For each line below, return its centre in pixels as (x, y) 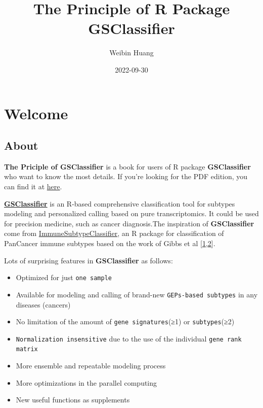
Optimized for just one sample (64, 277)
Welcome (36, 113)
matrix (27, 349)
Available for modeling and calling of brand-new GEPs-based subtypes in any (137, 294)
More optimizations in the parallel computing (86, 382)
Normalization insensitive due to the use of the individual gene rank (129, 338)
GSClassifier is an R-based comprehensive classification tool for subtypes (120, 203)
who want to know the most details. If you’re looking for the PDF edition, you (126, 176)
